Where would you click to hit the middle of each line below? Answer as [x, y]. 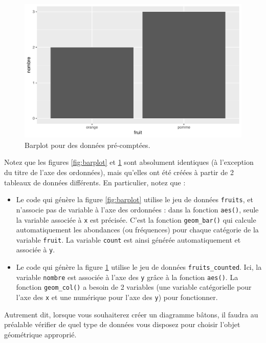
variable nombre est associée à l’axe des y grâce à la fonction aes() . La [127, 277]
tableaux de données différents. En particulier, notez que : [95, 182]
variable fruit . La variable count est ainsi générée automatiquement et [128, 239]
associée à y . [36, 250]
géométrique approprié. [40, 334]
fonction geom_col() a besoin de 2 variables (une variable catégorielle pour [134, 287]
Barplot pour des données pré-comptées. [87, 145]
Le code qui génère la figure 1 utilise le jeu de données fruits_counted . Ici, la [139, 267]
